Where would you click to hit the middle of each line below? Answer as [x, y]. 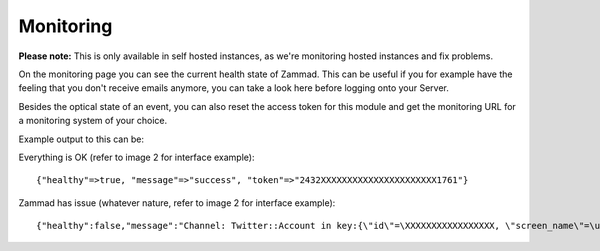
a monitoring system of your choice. [93, 121]
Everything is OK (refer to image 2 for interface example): [136, 157]
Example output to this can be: [81, 139]
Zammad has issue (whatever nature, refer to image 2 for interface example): [177, 202]
